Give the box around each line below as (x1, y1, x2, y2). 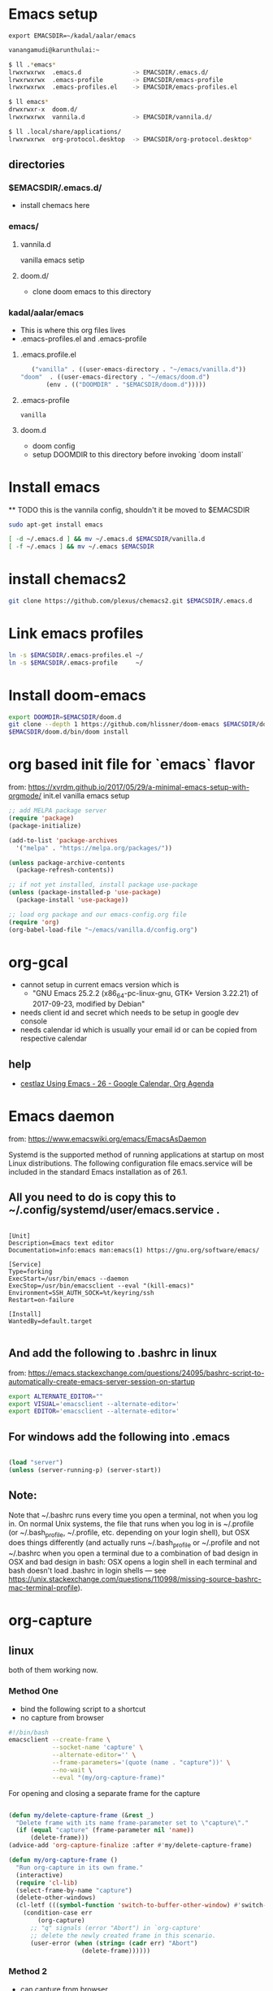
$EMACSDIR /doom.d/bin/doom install (8, 728, 129, 736)
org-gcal (8, 953, 68, 972)
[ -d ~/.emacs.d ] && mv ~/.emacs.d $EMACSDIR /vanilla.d (8, 535, 206, 543)
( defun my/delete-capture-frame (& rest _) (8, 1811, 154, 1820)
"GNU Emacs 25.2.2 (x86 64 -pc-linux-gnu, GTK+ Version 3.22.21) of (32, 989, 258, 1000)
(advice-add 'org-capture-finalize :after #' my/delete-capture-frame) (8, 1842, 253, 1850)
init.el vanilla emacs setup (43, 791, 130, 801)
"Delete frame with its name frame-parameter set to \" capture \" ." (15, 1819, 249, 1827)
